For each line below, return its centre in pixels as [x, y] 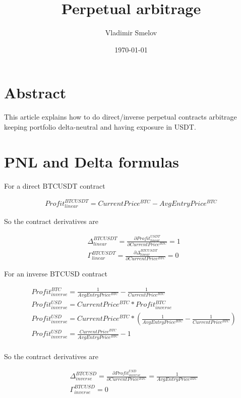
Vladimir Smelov [131, 33]
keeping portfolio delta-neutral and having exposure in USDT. [100, 126]
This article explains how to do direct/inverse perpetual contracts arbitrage [120, 117]
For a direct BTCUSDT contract [55, 185]
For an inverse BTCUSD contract [56, 274]
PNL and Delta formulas [92, 161]
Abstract [35, 93]
